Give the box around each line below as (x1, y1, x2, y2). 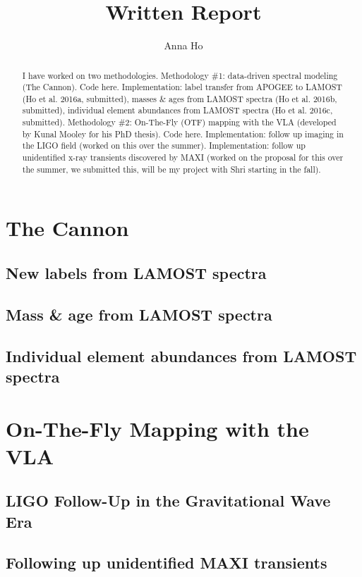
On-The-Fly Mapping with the (6, 414, 309, 442)
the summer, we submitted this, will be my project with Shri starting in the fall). (22, 163, 321, 175)
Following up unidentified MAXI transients (6, 552, 327, 573)
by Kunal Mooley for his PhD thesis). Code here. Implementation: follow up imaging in (22, 128, 344, 139)
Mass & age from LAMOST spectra (6, 303, 272, 325)
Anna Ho (164, 38, 203, 53)
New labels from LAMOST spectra (6, 262, 267, 283)
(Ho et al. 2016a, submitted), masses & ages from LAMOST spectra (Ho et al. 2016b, (22, 92, 337, 104)
